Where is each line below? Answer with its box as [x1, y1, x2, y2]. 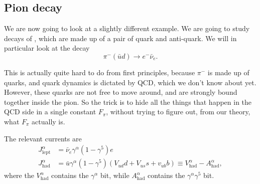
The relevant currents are [4, 133, 82, 143]
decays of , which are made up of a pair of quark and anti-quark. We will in [4, 33, 237, 43]
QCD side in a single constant [4, 106, 96, 117]
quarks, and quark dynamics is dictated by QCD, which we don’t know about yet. [4, 77, 256, 87]
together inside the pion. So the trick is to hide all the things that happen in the [4, 96, 252, 107]
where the [4, 170, 34, 180]
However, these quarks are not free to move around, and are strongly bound [4, 87, 237, 97]
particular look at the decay [4, 43, 90, 53]
